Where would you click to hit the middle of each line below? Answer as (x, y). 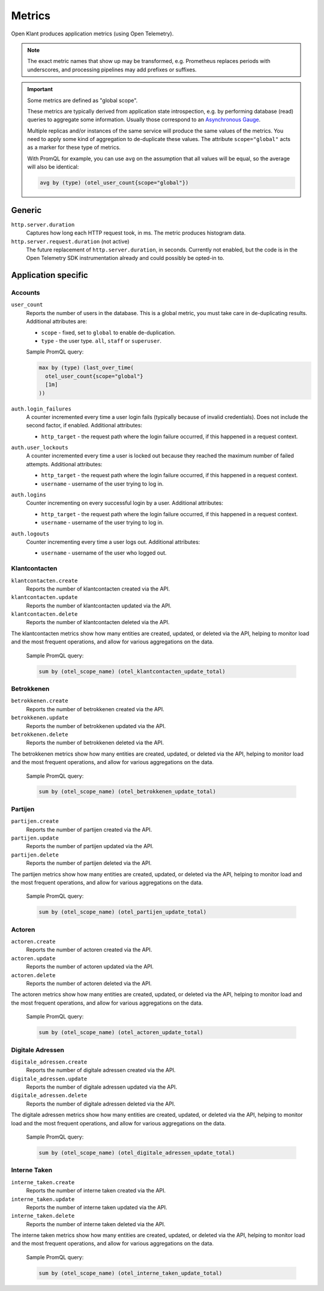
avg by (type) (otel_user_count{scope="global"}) (114, 183)
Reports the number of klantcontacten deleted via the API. (98, 622)
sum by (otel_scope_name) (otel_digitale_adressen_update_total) (137, 1153)
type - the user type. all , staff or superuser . (101, 341)
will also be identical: (53, 167)
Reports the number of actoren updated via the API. (90, 967)
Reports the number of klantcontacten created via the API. (98, 589)
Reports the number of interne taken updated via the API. (97, 1207)
